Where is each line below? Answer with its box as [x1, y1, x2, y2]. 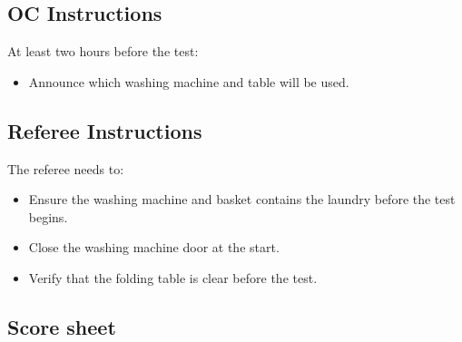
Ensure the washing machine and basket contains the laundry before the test [28, 190, 456, 209]
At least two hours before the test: [7, 42, 199, 61]
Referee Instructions [7, 116, 202, 144]
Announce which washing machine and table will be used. [28, 72, 349, 91]
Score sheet [7, 312, 116, 340]
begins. [28, 207, 68, 226]
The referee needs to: [7, 159, 124, 178]
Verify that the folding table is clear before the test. [28, 268, 318, 287]
